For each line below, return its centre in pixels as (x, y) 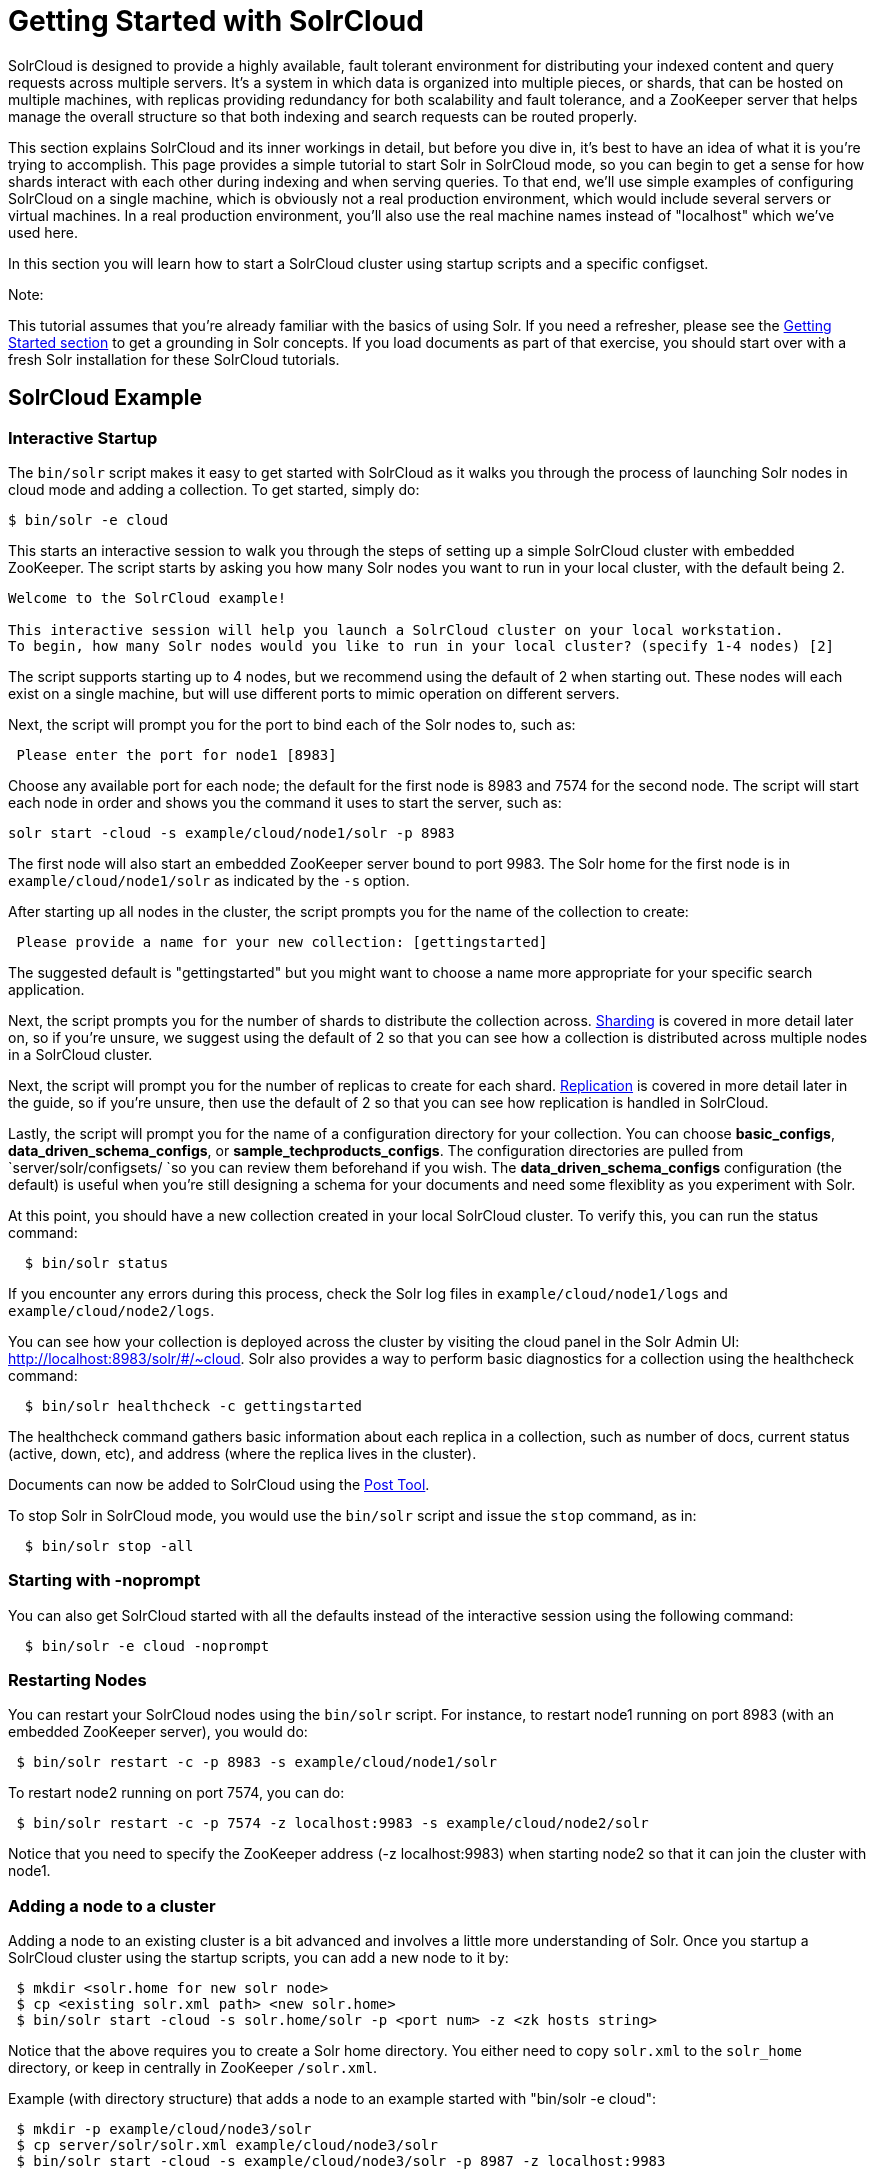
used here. (43, 232)
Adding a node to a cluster (112, 1905)
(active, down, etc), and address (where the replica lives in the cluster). (242, 1453)
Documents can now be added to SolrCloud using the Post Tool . (219, 1484)
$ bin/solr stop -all (109, 1545)
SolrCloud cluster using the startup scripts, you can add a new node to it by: (258, 1958)
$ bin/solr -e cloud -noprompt (147, 1645)
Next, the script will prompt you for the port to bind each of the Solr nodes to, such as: (292, 724)
